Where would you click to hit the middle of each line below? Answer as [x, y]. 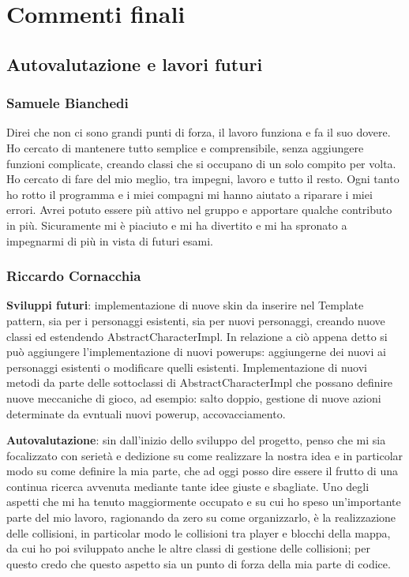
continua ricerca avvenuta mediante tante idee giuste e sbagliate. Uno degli [188, 486]
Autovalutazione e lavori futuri [135, 64]
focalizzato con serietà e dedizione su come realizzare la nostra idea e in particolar [205, 455]
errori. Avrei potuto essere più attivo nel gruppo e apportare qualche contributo [199, 210]
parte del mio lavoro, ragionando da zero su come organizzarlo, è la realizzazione [201, 517]
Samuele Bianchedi [68, 103]
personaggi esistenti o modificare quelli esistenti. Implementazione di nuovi [187, 367]
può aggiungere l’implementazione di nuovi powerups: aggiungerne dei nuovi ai [196, 352]
